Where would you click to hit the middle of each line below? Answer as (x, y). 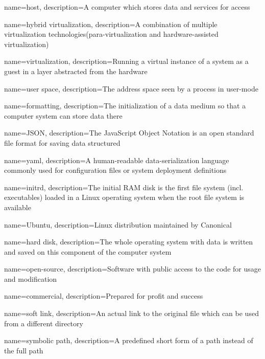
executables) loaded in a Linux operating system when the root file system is (124, 197)
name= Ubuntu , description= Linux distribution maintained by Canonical (118, 224)
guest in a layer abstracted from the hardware (76, 71)
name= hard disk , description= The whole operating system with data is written (129, 242)
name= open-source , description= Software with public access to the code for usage (132, 269)
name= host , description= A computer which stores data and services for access (127, 7)
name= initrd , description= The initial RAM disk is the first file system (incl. (124, 187)
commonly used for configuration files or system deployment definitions (115, 170)
